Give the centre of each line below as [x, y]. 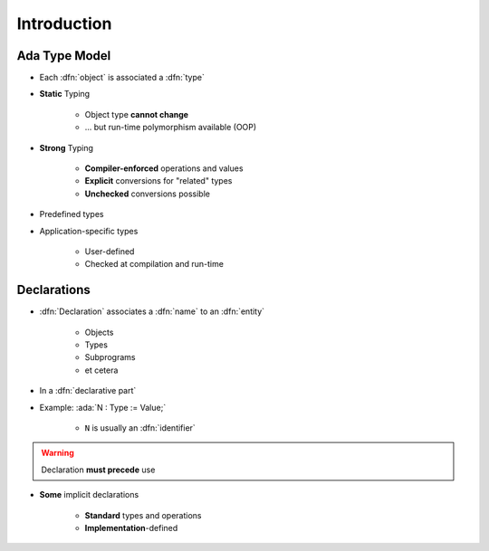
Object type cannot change [137, 114]
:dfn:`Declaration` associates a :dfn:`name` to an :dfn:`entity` [152, 311]
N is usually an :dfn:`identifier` [140, 428]
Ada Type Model [64, 56]
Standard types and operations [143, 515]
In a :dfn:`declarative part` [88, 391]
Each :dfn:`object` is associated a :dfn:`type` [122, 78]
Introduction [64, 24]
